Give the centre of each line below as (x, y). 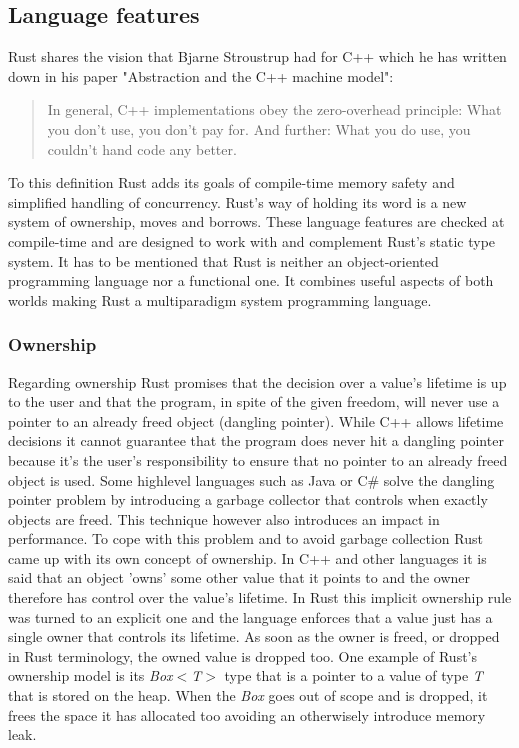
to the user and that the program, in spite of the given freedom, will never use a (254, 401)
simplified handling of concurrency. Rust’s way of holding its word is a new (237, 201)
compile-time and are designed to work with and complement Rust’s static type (252, 240)
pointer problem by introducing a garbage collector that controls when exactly (248, 499)
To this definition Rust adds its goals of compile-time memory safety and (231, 182)
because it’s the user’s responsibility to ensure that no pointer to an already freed (258, 459)
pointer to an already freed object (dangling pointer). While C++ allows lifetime (256, 420)
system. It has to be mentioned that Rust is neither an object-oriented (223, 260)
